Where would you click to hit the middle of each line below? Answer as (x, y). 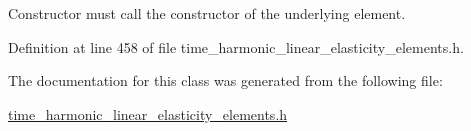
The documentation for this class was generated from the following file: (225, 80)
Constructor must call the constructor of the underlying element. (207, 13)
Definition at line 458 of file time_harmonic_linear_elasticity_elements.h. (236, 46)
